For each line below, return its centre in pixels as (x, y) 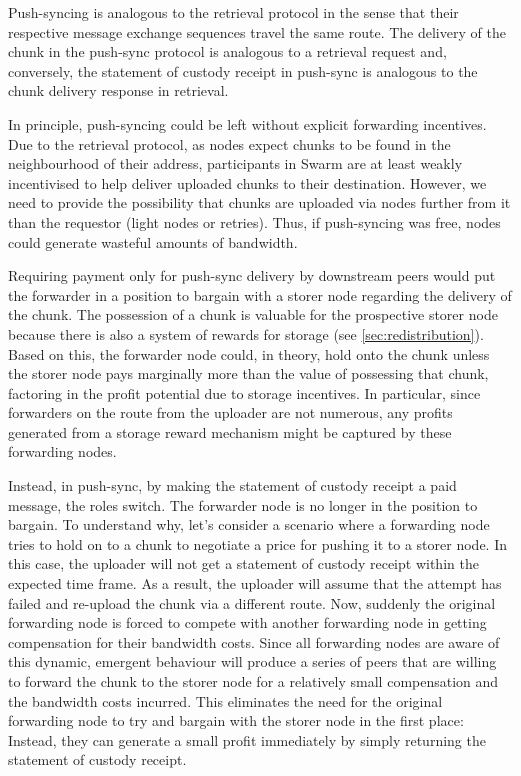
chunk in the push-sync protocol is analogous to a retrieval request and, (227, 51)
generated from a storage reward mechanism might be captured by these (230, 431)
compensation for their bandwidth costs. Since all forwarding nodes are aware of (254, 641)
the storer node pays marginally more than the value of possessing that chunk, (248, 373)
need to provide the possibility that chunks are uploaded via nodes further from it (259, 202)
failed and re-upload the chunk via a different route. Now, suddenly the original (252, 602)
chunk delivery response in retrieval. (118, 90)
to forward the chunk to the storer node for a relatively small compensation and (253, 681)
